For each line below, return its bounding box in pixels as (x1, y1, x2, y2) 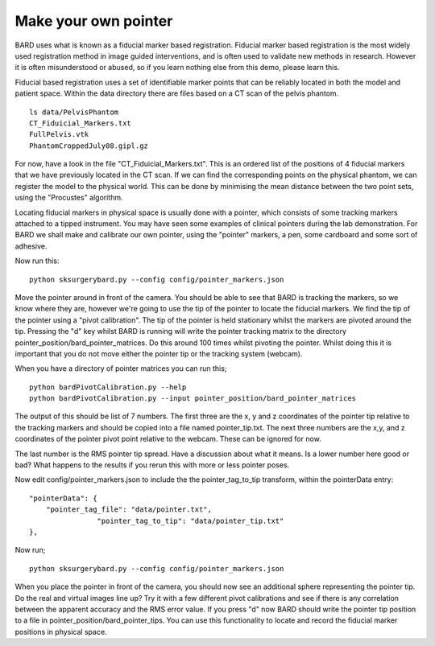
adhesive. (14, 241, 48, 251)
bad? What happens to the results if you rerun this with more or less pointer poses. (14, 460, 290, 470)
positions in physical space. (14, 627, 108, 636)
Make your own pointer (14, 12, 173, 30)
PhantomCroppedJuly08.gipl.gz (29, 141, 149, 150)
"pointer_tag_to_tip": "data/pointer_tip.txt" (97, 516, 284, 525)
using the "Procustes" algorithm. (14, 193, 124, 203)
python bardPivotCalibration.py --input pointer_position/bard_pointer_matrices (29, 394, 357, 403)
